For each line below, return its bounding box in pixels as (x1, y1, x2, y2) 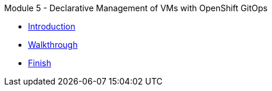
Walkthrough (28, 40, 78, 50)
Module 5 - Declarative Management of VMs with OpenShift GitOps (4, 3, 268, 13)
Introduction (28, 21, 76, 31)
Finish (28, 58, 51, 68)
